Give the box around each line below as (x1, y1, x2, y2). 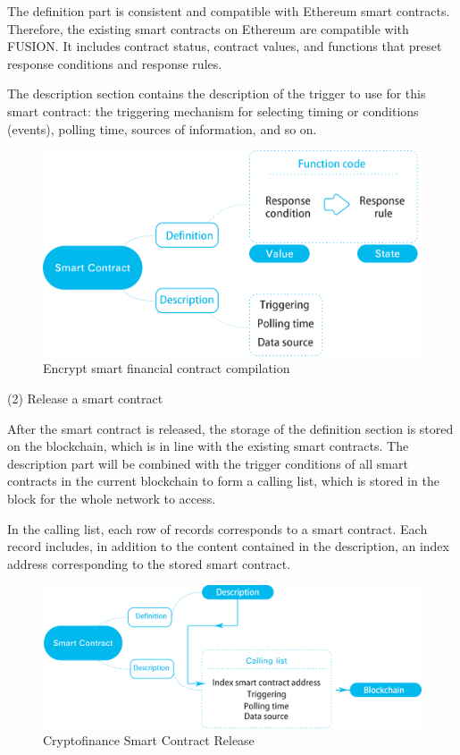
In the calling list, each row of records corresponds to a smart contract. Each (7, 519, 428, 538)
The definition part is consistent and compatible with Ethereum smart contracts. (7, 2, 450, 20)
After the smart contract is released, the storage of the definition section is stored (7, 419, 454, 437)
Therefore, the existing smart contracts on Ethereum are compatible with (7, 19, 409, 38)
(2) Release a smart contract (7, 388, 163, 407)
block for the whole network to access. (7, 488, 216, 507)
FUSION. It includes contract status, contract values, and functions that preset (7, 37, 442, 55)
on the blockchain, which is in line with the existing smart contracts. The (7, 437, 409, 455)
